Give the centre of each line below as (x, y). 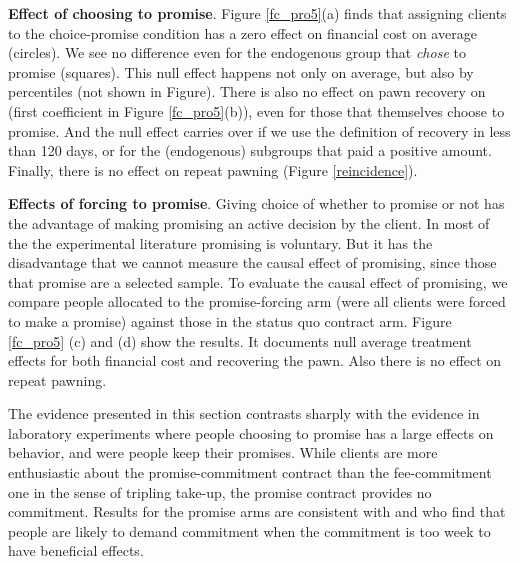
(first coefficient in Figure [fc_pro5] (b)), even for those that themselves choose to (256, 110)
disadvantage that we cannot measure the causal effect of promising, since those (252, 262)
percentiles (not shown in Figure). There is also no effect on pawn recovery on (247, 91)
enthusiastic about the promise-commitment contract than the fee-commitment (250, 472)
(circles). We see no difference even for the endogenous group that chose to (237, 52)
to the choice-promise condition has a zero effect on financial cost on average (242, 32)
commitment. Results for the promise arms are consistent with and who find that (257, 511)
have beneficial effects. (76, 550)
